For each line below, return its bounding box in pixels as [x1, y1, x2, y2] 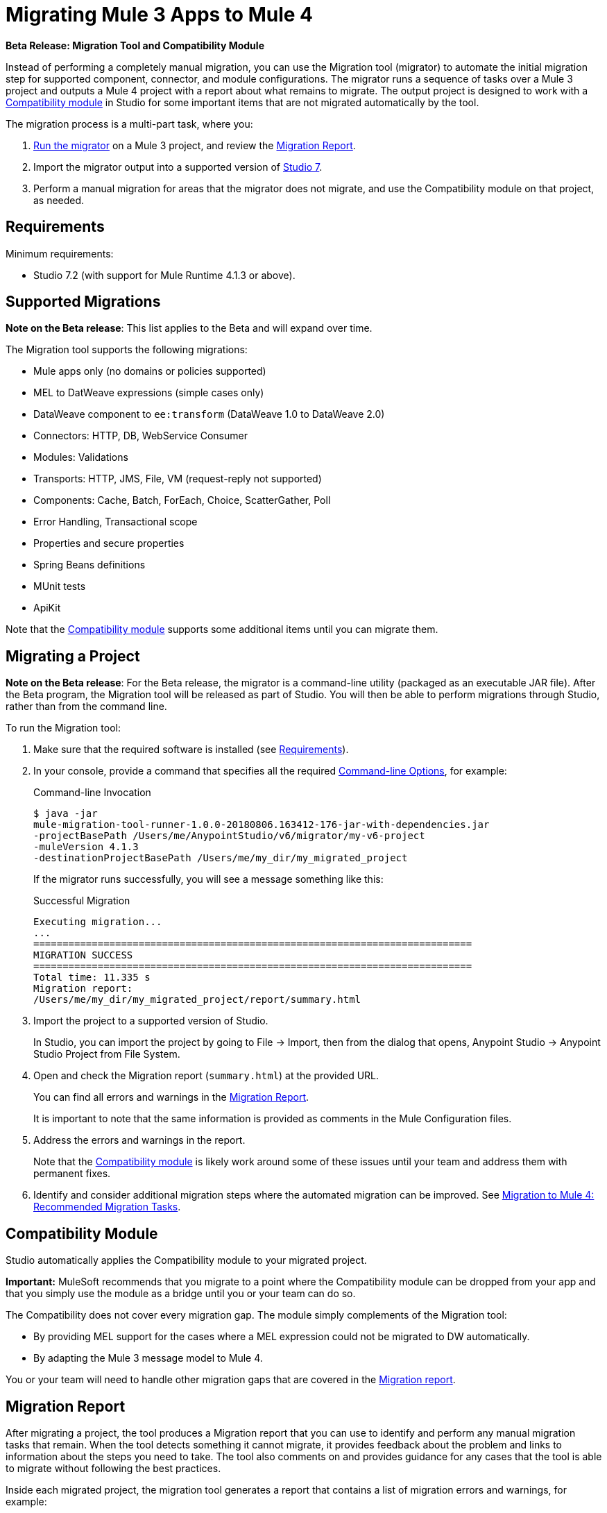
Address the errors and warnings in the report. [33, 1134, 246, 1147]
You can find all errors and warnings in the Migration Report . [33, 1091, 309, 1104]
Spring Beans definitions [33, 559, 146, 571]
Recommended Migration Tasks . [33, 1201, 181, 1213]
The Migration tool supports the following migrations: [6, 344, 248, 356]
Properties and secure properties [33, 537, 185, 550]
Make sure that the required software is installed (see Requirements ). [33, 743, 349, 756]
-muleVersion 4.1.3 [33, 841, 139, 853]
